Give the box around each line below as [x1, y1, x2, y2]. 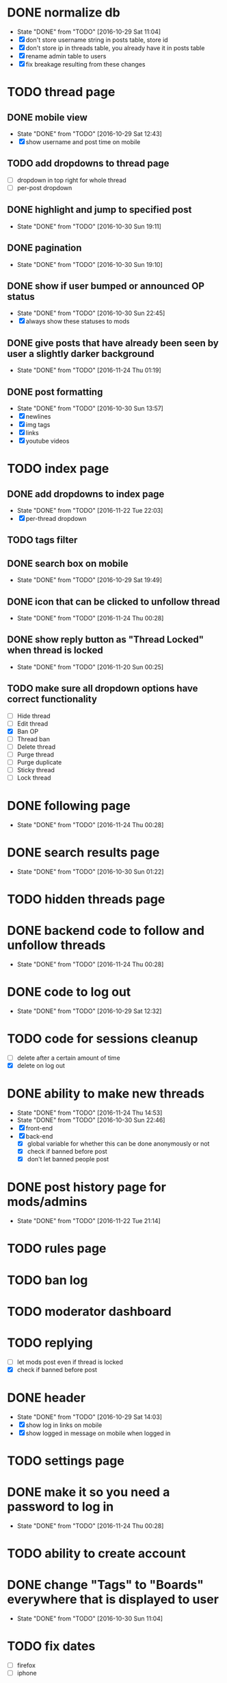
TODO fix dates [7, 1638, 96, 1654]
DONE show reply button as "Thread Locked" [7, 634, 204, 646]
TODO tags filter [7, 534, 78, 546]
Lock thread [16, 774, 51, 782]
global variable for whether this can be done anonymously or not [27, 1139, 210, 1148]
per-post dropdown [16, 183, 72, 191]
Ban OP [16, 727, 39, 735]
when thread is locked [7, 645, 104, 656]
